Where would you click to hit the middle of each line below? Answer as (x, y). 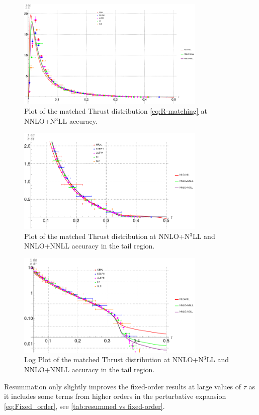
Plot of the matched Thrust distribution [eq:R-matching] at (116, 111)
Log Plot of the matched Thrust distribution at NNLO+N (114, 359)
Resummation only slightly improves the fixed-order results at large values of (123, 386)
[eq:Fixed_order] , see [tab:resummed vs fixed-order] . (84, 406)
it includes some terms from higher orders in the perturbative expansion (115, 396)
